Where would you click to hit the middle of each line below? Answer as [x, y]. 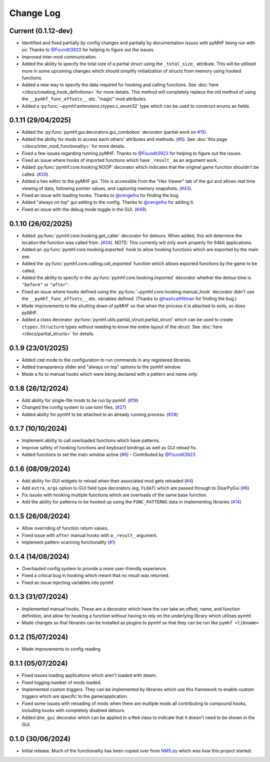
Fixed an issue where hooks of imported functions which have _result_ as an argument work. [120, 160]
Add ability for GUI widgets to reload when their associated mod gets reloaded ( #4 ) [107, 481]
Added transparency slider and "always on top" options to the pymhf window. [102, 367]
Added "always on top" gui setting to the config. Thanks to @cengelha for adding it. [108, 202]
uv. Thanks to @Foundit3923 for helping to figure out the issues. [88, 50]
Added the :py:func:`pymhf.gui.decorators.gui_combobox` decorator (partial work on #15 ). [114, 132]
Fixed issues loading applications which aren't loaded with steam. [89, 675]
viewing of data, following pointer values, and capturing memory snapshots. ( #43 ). [107, 188]
